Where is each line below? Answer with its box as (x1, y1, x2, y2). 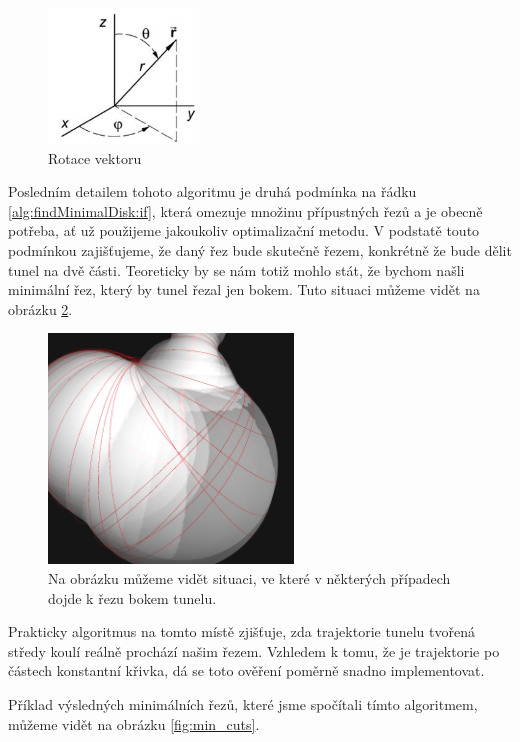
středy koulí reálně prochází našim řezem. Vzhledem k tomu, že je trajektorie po (8, 640, 500, 661)
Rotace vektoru (48, 147, 142, 168)
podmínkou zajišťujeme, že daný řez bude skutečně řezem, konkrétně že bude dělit (8, 240, 512, 261)
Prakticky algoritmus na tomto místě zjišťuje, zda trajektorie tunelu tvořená (8, 621, 475, 642)
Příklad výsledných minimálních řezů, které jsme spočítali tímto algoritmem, (8, 693, 478, 714)
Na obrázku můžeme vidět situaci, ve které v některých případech (48, 568, 451, 588)
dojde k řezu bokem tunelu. (48, 587, 217, 608)
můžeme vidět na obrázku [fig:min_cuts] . (8, 713, 260, 734)
